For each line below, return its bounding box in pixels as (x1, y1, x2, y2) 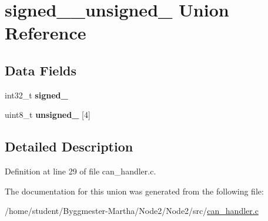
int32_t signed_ (5, 88, 68, 101)
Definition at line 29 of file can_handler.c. (5, 165, 156, 177)
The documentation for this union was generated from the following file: (5, 184, 264, 197)
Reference (5, 21, 86, 45)
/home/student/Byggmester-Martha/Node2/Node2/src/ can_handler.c (5, 204, 259, 217)
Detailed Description (5, 137, 133, 156)
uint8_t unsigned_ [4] (5, 108, 91, 121)
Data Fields (5, 61, 77, 79)
